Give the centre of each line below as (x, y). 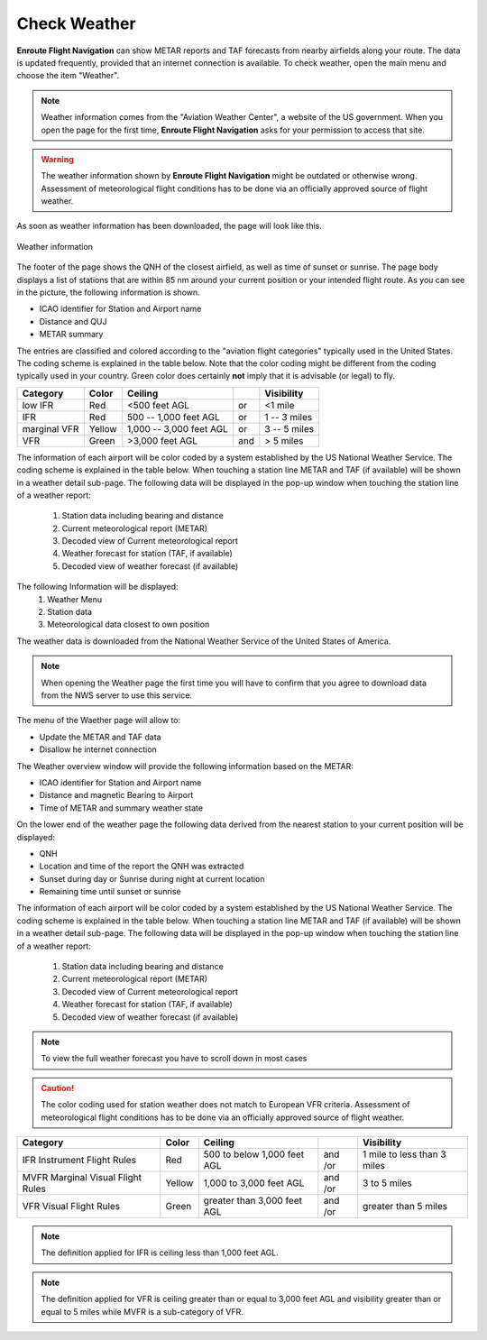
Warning (57, 159)
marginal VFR (51, 428)
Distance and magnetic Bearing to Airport (116, 795)
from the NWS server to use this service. (117, 695)
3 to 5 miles (387, 1183)
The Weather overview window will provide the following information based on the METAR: (185, 766)
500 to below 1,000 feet (254, 1154)
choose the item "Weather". (68, 76)
